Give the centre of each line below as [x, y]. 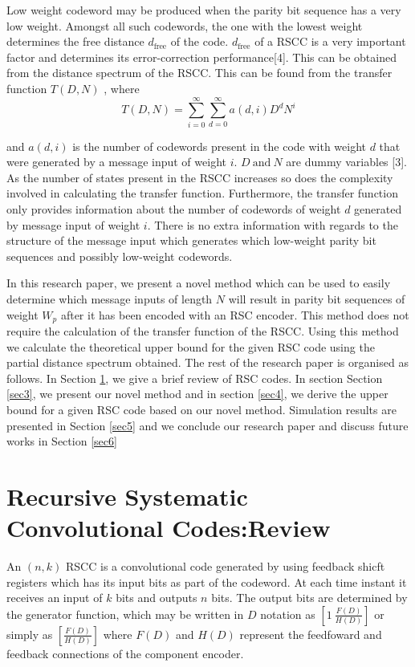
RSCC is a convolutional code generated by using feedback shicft [226, 566]
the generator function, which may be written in [125, 614]
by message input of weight [73, 224]
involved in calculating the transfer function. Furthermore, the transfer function [202, 193]
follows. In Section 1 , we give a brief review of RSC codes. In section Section [195, 378]
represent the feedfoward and [311, 634]
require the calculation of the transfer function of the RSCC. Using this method [203, 331]
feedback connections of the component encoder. [125, 653]
